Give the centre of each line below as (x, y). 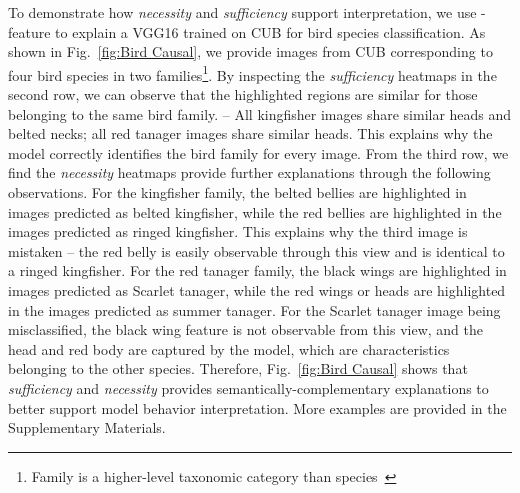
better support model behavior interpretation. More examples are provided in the (257, 407)
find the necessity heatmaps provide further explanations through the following (249, 172)
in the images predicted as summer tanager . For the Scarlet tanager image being (254, 309)
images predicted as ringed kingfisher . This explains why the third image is (238, 231)
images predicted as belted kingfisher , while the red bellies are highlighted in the (255, 211)
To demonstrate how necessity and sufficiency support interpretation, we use (242, 12)
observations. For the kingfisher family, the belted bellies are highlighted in (237, 192)
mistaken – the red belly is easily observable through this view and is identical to (256, 250)
